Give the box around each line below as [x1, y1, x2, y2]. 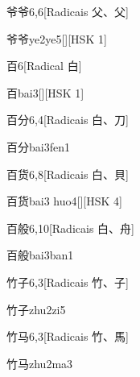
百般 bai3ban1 [6, 246, 74, 263]
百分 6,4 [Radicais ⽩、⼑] [6, 111, 129, 128]
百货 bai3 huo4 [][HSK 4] [6, 193, 122, 209]
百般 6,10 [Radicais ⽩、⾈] [6, 219, 134, 236]
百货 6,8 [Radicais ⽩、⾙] [6, 165, 129, 182]
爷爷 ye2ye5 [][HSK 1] [6, 30, 107, 47]
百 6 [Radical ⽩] [6, 57, 82, 74]
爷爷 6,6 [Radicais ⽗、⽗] [6, 3, 129, 19]
